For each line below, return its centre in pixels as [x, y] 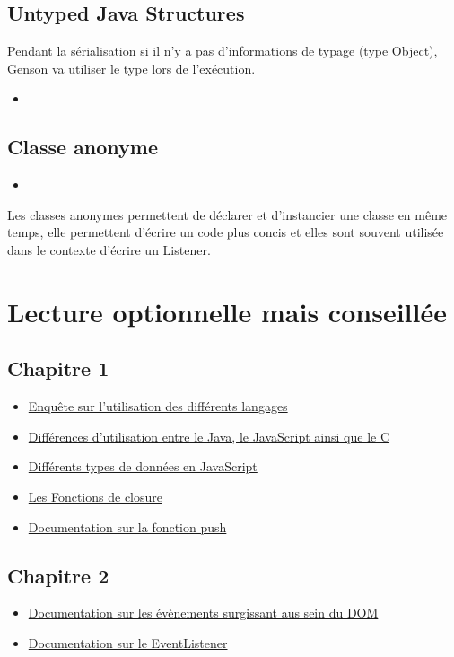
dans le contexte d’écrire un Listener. [109, 249]
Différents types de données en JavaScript [143, 466]
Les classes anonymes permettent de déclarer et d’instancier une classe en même [227, 214]
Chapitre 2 [58, 575]
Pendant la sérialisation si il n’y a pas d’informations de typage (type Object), [223, 51]
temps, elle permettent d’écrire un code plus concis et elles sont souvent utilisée [226, 232]
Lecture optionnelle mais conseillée [227, 311]
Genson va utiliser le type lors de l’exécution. [131, 68]
